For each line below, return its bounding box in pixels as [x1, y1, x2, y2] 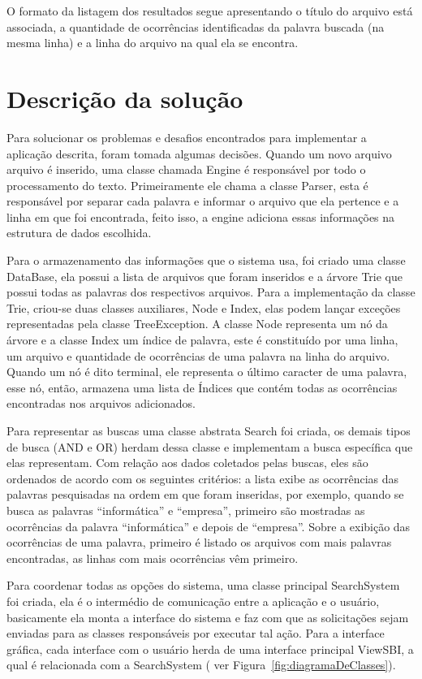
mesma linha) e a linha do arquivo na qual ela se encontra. [6, 34, 299, 51]
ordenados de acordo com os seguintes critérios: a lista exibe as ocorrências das [6, 469, 399, 487]
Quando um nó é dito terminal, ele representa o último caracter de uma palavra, [6, 363, 407, 380]
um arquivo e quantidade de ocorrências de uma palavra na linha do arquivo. [6, 347, 390, 364]
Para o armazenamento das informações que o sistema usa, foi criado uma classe [6, 252, 406, 269]
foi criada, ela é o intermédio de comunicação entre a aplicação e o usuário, [6, 592, 380, 609]
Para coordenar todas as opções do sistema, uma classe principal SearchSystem [6, 577, 400, 594]
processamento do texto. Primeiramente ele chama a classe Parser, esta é [6, 176, 368, 193]
